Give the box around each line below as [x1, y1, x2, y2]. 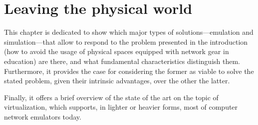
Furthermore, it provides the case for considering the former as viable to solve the [4, 65, 254, 76]
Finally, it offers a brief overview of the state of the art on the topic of [4, 92, 219, 102]
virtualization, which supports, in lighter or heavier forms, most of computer [4, 102, 238, 112]
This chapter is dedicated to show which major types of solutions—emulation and [4, 27, 254, 37]
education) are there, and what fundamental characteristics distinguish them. [4, 56, 240, 66]
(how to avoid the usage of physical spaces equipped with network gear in [4, 46, 229, 57]
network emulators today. [4, 111, 81, 122]
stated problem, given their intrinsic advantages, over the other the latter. [4, 75, 230, 86]
